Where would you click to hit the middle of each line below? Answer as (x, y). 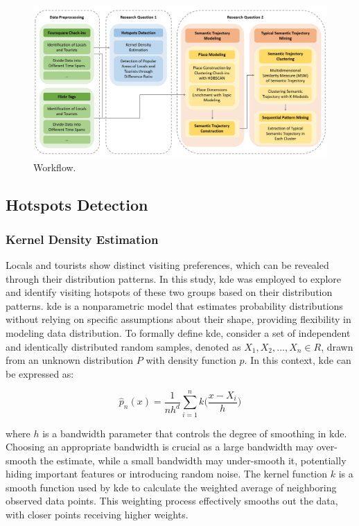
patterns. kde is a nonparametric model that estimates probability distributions (174, 305)
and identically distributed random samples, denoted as (123, 346)
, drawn (337, 346)
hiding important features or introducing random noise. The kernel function (167, 474)
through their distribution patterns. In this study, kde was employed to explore (174, 278)
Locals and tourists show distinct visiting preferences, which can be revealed (167, 265)
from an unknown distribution (70, 360)
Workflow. (55, 167)
